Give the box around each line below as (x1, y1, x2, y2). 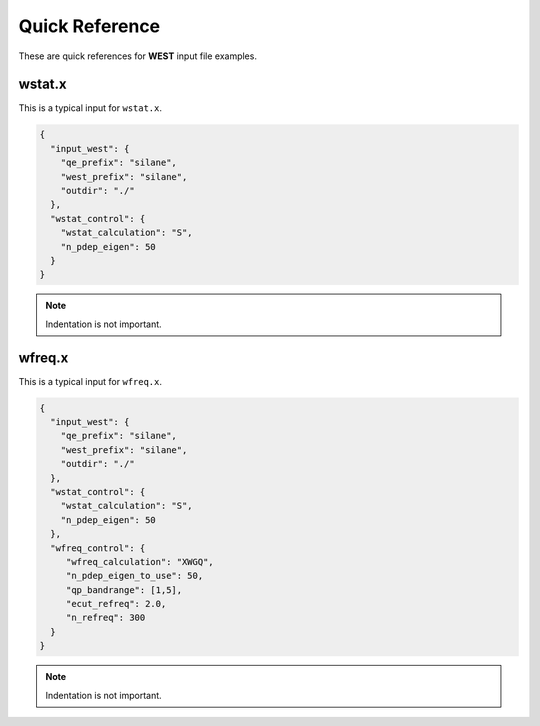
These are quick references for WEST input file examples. (18, 50, 257, 62)
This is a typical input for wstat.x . (18, 102, 163, 114)
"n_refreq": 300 (65, 612, 146, 624)
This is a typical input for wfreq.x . (18, 375, 163, 387)
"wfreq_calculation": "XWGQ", (65, 556, 214, 567)
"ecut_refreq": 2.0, (65, 598, 167, 610)
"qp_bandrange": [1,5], (65, 584, 183, 595)
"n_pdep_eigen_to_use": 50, (65, 570, 204, 582)
